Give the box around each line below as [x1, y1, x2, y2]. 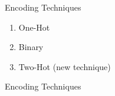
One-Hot [18, 21, 50, 33]
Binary [18, 41, 44, 53]
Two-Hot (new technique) [18, 60, 111, 72]
